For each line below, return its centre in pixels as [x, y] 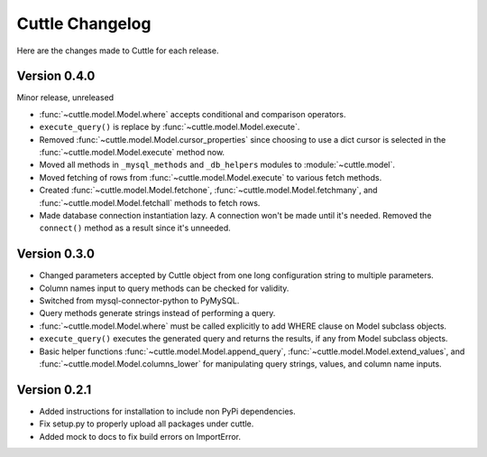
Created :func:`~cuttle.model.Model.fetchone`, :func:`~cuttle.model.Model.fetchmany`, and [208, 191]
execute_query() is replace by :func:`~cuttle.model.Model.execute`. [170, 127]
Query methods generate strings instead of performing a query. [157, 313]
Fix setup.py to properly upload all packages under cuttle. [147, 424]
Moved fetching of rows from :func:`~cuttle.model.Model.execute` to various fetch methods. [211, 177]
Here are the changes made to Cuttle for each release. [118, 51]
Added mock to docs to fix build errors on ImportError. [140, 436]
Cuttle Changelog [84, 23]
